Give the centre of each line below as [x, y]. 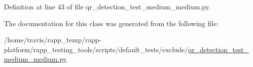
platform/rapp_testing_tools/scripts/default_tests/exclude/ [96, 49]
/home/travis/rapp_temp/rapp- [53, 40]
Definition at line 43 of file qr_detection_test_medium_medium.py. [107, 6]
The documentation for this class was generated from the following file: [111, 23]
